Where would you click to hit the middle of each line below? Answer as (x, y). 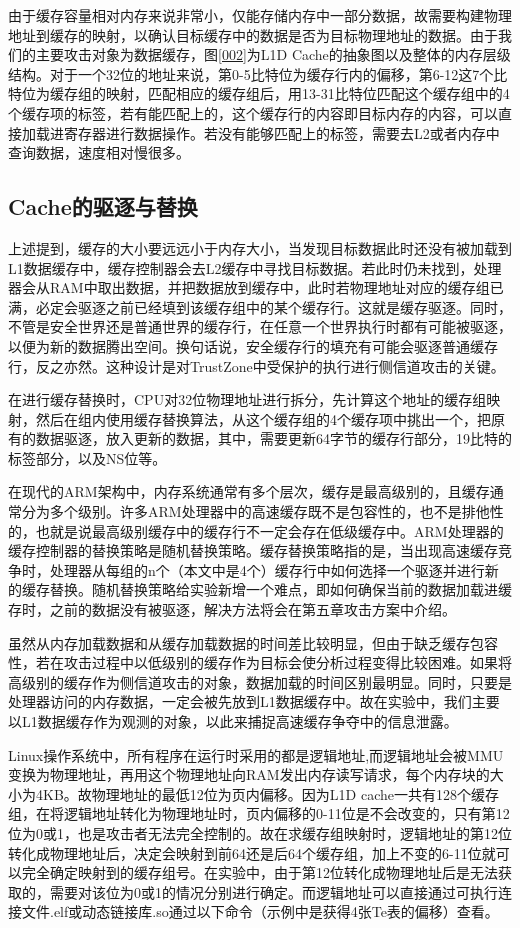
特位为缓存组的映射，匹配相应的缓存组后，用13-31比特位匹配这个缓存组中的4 (259, 93)
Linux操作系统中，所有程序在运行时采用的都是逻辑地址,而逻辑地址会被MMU (256, 754)
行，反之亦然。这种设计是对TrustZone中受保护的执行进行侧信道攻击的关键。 (256, 365)
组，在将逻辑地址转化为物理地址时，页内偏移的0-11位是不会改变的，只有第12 (259, 813)
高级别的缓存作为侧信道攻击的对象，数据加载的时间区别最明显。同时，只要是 (260, 681)
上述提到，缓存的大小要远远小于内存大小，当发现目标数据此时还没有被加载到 (260, 247)
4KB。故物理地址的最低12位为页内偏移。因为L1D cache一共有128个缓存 (267, 793)
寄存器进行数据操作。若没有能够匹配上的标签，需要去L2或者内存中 (281, 132)
